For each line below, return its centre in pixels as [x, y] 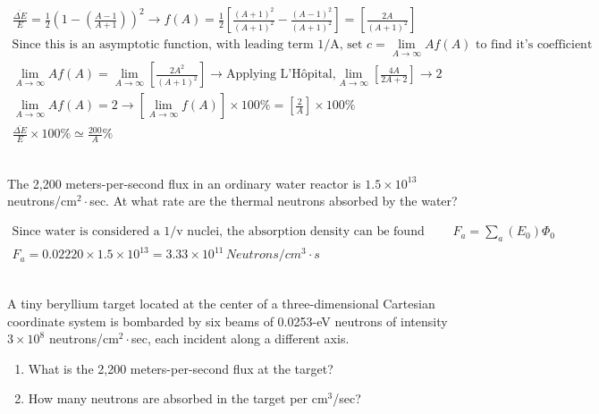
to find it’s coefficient [534, 45]
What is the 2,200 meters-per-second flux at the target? [181, 368]
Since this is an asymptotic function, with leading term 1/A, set [187, 45]
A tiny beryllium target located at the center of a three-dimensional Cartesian [221, 304]
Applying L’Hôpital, [281, 75]
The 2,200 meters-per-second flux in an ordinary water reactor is [184, 183]
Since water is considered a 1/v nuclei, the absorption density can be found [218, 232]
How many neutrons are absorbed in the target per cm [178, 398]
